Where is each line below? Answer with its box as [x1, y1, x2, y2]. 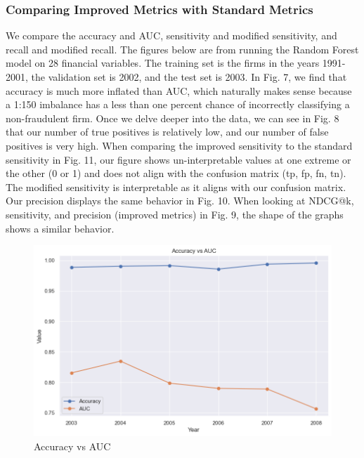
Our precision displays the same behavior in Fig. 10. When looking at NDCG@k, [6, 193, 354, 208]
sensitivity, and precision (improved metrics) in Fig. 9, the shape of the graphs [6, 207, 344, 221]
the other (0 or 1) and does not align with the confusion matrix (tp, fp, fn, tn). [6, 166, 346, 181]
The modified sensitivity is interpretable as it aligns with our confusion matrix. [6, 179, 346, 194]
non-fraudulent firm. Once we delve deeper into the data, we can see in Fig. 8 [6, 110, 339, 125]
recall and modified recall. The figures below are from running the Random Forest [6, 41, 359, 56]
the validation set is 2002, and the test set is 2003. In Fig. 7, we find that [31, 70, 347, 84]
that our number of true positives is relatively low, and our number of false [6, 124, 329, 139]
